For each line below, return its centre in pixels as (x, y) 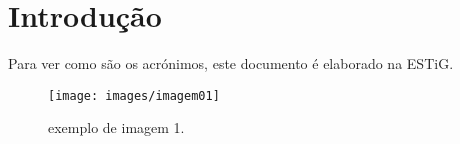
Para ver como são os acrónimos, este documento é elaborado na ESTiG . (231, 63)
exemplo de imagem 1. (116, 127)
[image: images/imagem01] (134, 95)
